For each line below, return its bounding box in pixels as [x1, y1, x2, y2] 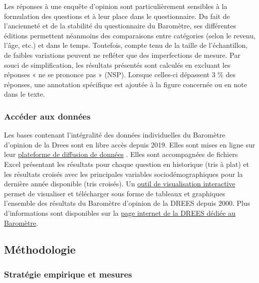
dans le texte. [4, 89, 45, 99]
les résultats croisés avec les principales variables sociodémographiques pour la [4, 168, 243, 179]
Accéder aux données [4, 110, 91, 122]
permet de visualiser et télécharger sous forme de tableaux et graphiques [4, 188, 226, 198]
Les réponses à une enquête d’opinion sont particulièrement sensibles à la [4, 1, 228, 11]
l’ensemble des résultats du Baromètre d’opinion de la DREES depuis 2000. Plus [4, 198, 250, 208]
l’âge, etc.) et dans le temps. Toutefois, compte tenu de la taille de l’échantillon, [4, 40, 248, 50]
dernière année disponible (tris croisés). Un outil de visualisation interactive [4, 178, 236, 189]
